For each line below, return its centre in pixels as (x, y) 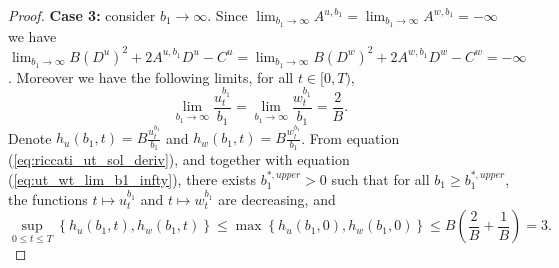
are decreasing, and (277, 198)
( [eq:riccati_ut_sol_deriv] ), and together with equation (179, 159)
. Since (227, 15)
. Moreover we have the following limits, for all (151, 76)
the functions (48, 198)
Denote (30, 137)
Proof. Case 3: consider (82, 15)
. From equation (350, 137)
